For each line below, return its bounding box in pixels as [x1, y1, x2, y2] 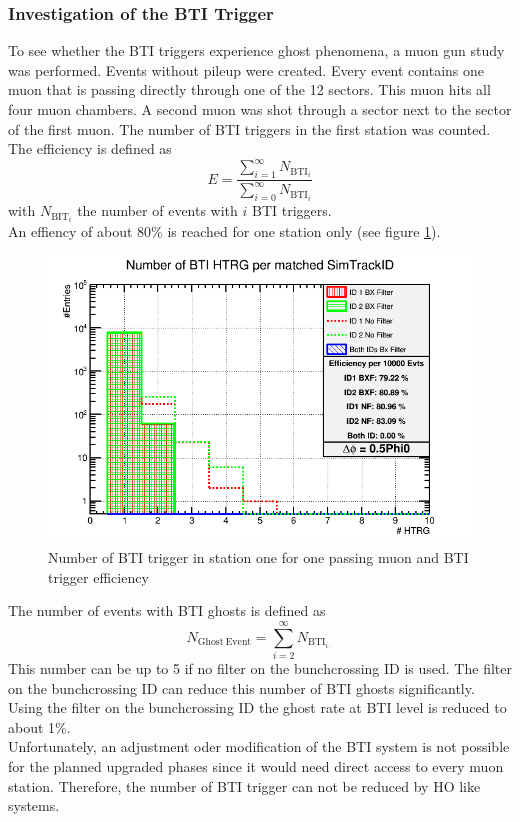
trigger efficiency [48, 566, 149, 587]
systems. [8, 795, 60, 816]
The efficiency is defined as [8, 138, 172, 159]
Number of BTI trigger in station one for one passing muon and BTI [48, 547, 469, 568]
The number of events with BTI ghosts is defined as [8, 600, 326, 621]
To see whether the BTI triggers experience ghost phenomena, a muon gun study [8, 40, 505, 61]
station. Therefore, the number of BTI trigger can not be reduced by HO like [8, 775, 481, 796]
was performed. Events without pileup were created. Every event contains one [8, 59, 485, 80]
